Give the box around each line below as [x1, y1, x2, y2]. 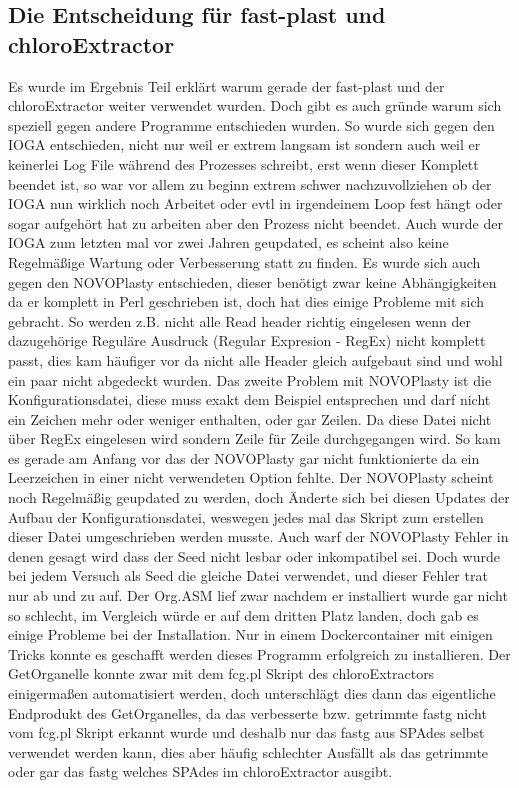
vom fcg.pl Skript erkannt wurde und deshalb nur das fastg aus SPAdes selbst [8, 722, 485, 743]
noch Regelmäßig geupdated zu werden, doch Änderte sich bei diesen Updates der [8, 487, 510, 508]
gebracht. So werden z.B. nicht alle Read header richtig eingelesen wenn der [8, 310, 472, 331]
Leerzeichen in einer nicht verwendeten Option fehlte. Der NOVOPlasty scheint [8, 467, 494, 488]
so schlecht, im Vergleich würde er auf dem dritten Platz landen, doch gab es [8, 604, 479, 625]
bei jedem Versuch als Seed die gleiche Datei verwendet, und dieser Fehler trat [8, 565, 488, 586]
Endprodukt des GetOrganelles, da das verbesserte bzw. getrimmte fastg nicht [8, 702, 487, 723]
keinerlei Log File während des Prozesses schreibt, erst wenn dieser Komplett [8, 153, 479, 174]
